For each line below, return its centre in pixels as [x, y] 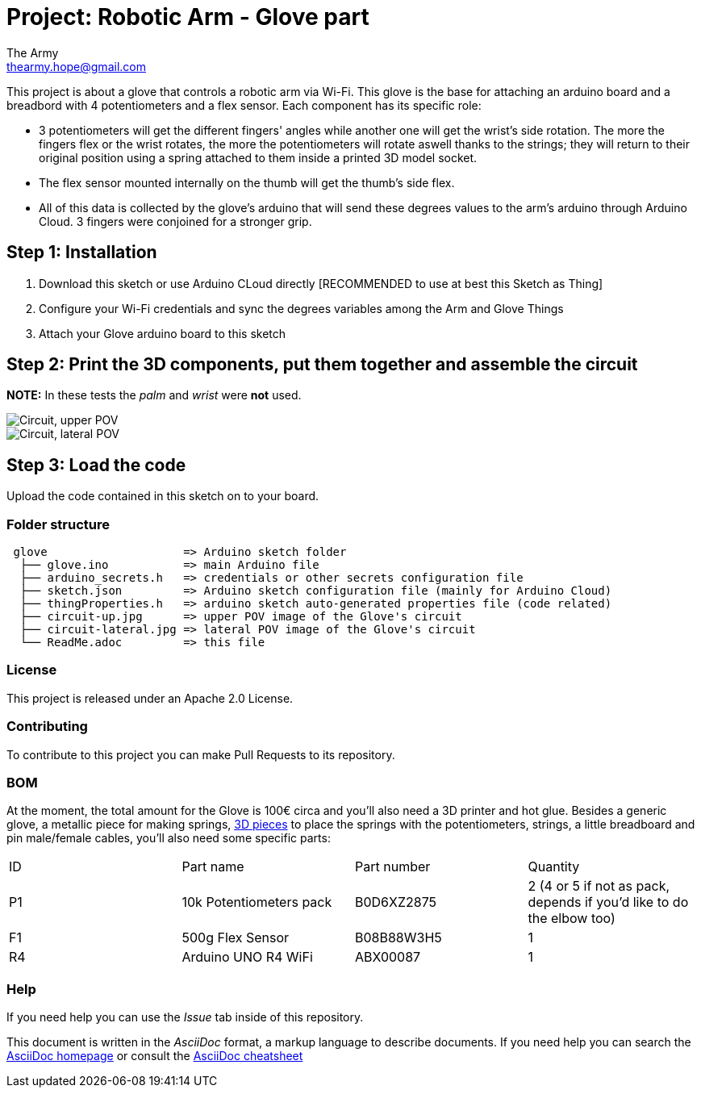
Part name [213, 867]
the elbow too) [572, 919]
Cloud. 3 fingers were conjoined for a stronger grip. [175, 221]
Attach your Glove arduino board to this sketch [163, 333]
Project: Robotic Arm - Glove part [188, 17]
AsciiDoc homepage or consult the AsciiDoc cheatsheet [155, 1056]
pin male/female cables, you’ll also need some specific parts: [169, 838]
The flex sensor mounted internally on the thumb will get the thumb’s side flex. [247, 182]
